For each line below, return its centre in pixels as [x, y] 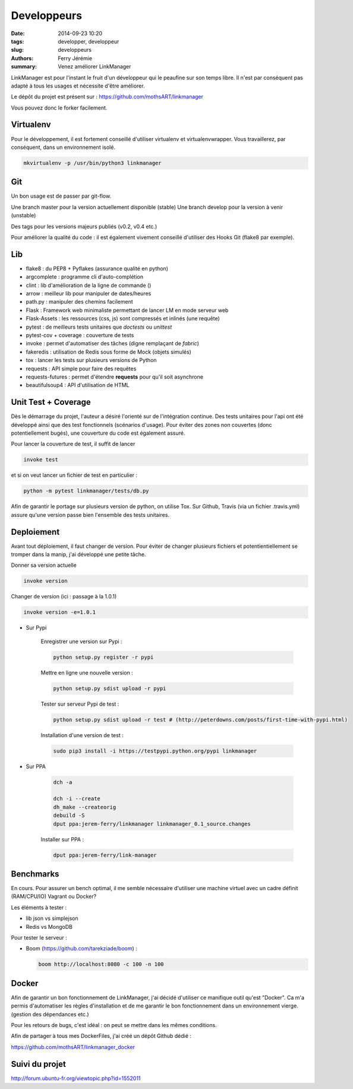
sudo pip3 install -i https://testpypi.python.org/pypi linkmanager [155, 751]
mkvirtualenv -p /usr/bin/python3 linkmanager [92, 163]
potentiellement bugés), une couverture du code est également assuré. [98, 433]
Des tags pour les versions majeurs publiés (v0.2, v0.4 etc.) [84, 226]
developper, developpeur [89, 41]
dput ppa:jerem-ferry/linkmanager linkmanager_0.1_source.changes [152, 824]
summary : [24, 67]
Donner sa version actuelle [44, 565]
